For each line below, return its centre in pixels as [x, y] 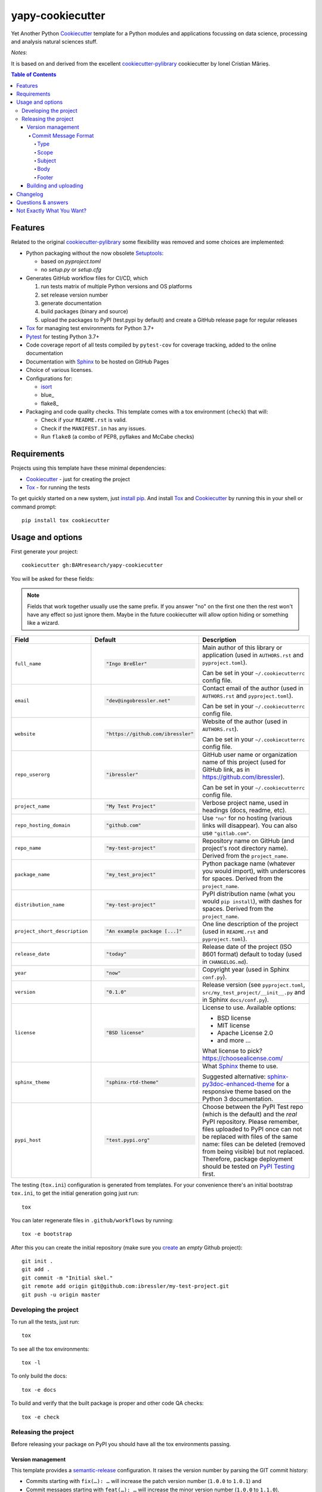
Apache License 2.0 [245, 1032]
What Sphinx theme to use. [240, 1066]
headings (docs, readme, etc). [244, 810]
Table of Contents [34, 75]
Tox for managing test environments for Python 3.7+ [90, 328]
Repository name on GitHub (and [248, 840]
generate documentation [71, 303]
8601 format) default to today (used [252, 954]
